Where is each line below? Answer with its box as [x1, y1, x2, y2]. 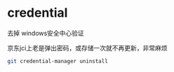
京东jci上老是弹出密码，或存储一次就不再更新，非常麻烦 [7, 43, 168, 52]
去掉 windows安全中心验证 [7, 29, 84, 37]
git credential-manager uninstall [7, 57, 109, 64]
